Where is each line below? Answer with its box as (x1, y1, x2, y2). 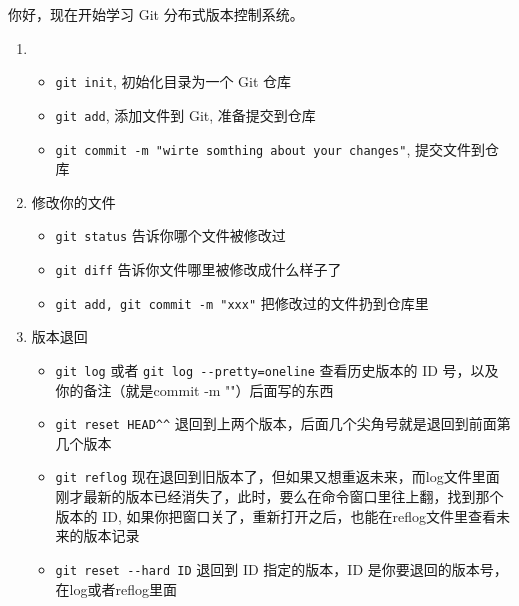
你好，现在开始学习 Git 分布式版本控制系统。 (8, 4, 304, 24)
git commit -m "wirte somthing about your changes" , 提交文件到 (55, 138, 485, 159)
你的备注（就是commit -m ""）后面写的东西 (55, 379, 334, 400)
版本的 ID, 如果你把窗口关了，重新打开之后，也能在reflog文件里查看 (55, 505, 497, 526)
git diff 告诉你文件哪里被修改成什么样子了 (55, 259, 342, 279)
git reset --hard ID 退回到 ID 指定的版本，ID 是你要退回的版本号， (55, 558, 508, 579)
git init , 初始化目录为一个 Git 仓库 (55, 71, 292, 92)
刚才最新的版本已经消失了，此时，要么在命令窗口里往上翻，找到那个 (55, 486, 504, 507)
